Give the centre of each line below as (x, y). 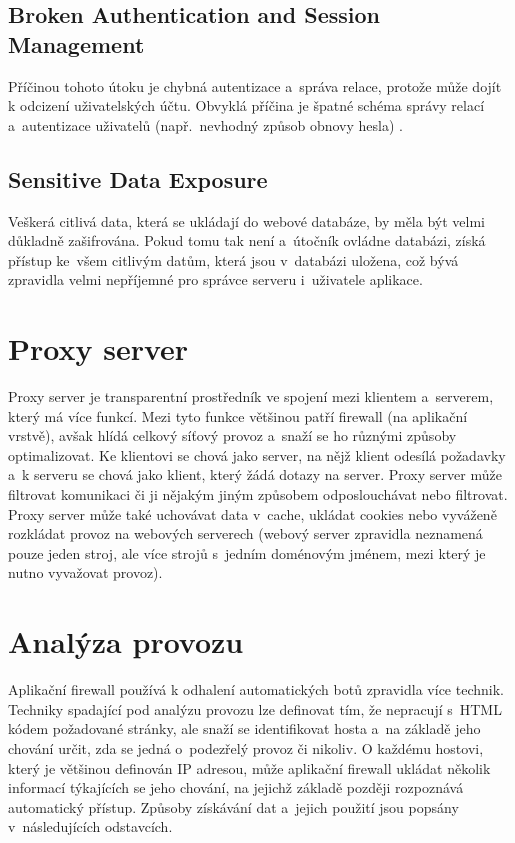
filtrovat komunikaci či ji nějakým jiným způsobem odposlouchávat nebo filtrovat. (258, 494)
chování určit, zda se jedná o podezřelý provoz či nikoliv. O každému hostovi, (246, 747)
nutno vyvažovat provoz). (85, 572)
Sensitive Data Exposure (138, 178)
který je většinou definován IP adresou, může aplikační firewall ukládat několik (249, 767)
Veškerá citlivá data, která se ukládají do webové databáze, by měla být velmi (246, 220)
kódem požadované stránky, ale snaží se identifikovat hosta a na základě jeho (244, 728)
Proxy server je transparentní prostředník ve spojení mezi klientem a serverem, (251, 396)
